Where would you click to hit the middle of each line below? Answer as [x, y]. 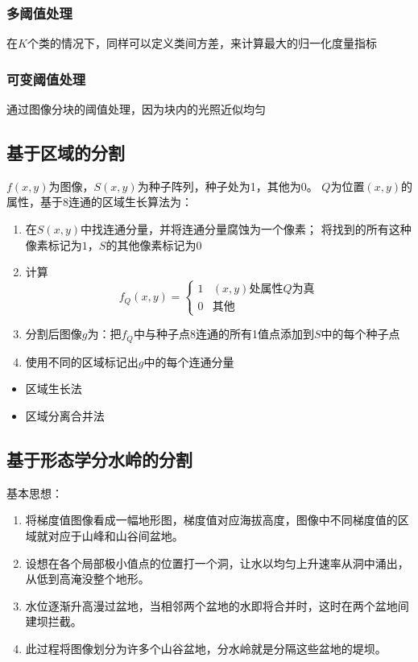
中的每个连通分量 [189, 361]
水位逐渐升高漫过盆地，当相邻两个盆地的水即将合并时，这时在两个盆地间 [217, 605]
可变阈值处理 [46, 79]
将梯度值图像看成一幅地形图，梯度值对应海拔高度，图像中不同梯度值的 [211, 520]
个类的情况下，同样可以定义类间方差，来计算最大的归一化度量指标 [202, 43]
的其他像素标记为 [151, 244]
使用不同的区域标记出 [82, 361]
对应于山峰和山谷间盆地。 [116, 535]
